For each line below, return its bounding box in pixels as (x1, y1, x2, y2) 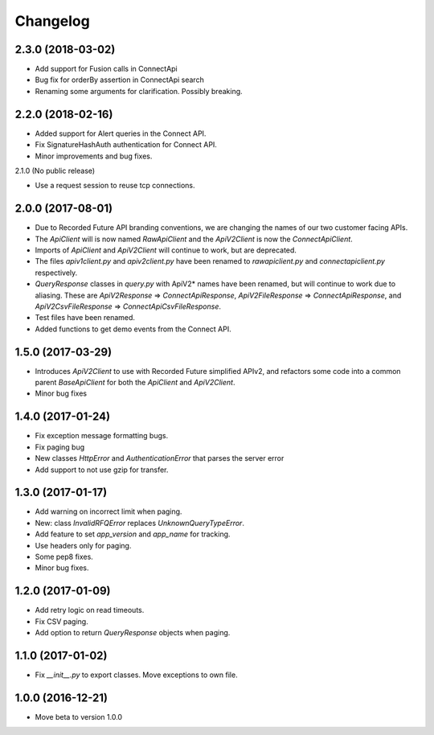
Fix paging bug (35, 442, 85, 452)
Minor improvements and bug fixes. (35, 151, 153, 161)
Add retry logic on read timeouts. (35, 606, 145, 615)
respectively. (35, 268, 78, 277)
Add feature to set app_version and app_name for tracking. (35, 529, 231, 539)
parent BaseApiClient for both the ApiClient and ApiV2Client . (35, 378, 235, 388)
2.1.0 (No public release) (14, 166, 96, 175)
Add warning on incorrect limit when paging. (35, 507, 182, 516)
